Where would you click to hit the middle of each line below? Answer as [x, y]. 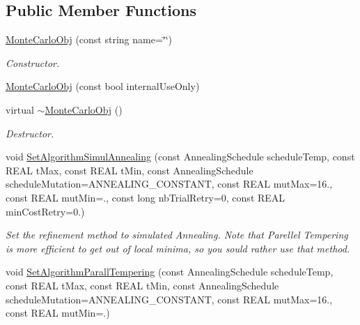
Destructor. [30, 133]
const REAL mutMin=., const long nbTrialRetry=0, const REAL [146, 197]
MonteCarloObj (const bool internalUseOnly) [103, 86]
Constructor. [33, 62]
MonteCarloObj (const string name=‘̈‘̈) [89, 39]
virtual [20, 109]
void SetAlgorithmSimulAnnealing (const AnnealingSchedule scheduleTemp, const [180, 157]
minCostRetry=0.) [45, 211]
